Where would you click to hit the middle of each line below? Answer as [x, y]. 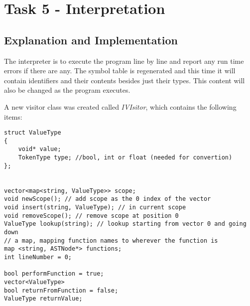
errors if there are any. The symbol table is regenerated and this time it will [120, 71]
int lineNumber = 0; [38, 257]
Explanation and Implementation [91, 40]
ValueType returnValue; [43, 299]
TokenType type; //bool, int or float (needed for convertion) [125, 158]
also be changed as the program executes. [67, 90]
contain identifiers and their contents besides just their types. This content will [125, 80]
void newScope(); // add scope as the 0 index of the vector [108, 199]
